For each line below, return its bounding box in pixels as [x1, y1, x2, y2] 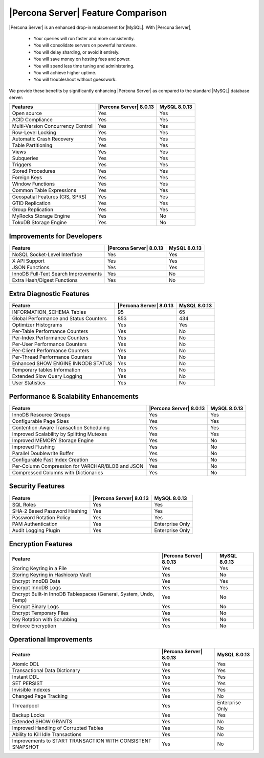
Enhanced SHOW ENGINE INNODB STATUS [12, 360, 112, 367]
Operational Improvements [9, 635, 93, 643]
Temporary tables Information [12, 367, 81, 373]
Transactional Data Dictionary [12, 667, 80, 674]
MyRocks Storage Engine [12, 213, 70, 220]
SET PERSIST [12, 680, 43, 687]
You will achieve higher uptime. [33, 69, 96, 75]
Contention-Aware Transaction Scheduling [12, 424, 110, 431]
